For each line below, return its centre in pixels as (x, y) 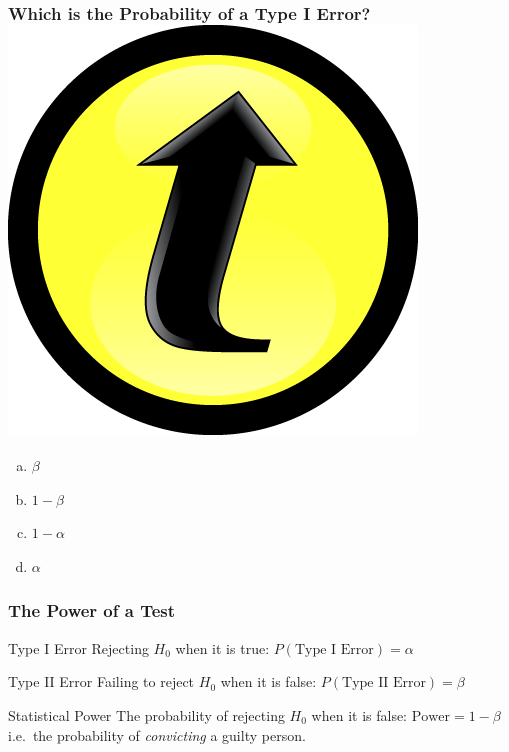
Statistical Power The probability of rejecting (146, 714)
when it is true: (222, 647)
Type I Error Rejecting (78, 647)
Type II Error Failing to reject (101, 681)
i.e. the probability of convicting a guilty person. (157, 734)
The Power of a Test (92, 610)
